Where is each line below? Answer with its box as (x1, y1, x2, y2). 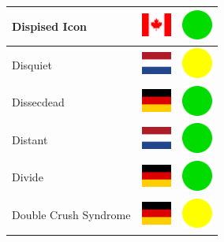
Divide (12, 169, 43, 185)
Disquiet (12, 56, 52, 73)
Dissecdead (12, 94, 65, 110)
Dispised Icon (12, 17, 87, 34)
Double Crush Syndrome (12, 207, 131, 223)
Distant (12, 131, 48, 147)
